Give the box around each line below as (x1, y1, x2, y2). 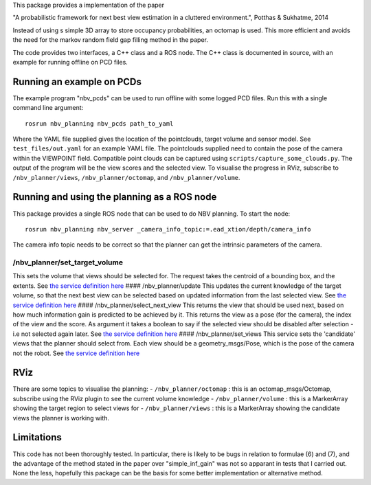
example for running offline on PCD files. (12, 58, 128, 66)
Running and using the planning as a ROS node (12, 191, 217, 203)
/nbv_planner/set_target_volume (12, 258, 124, 267)
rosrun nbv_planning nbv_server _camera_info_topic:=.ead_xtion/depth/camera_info (25, 225, 311, 233)
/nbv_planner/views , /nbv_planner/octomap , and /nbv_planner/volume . (12, 173, 240, 181)
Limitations (12, 431, 62, 443)
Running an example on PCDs (12, 76, 142, 87)
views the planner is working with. (12, 414, 110, 422)
